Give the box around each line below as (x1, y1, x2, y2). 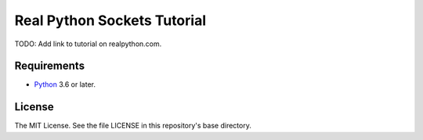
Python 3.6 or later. (34, 80, 96, 89)
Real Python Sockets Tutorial (14, 12, 207, 29)
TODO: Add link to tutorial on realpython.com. (14, 39, 162, 48)
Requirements (14, 59, 85, 73)
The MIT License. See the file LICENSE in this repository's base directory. (14, 121, 252, 131)
